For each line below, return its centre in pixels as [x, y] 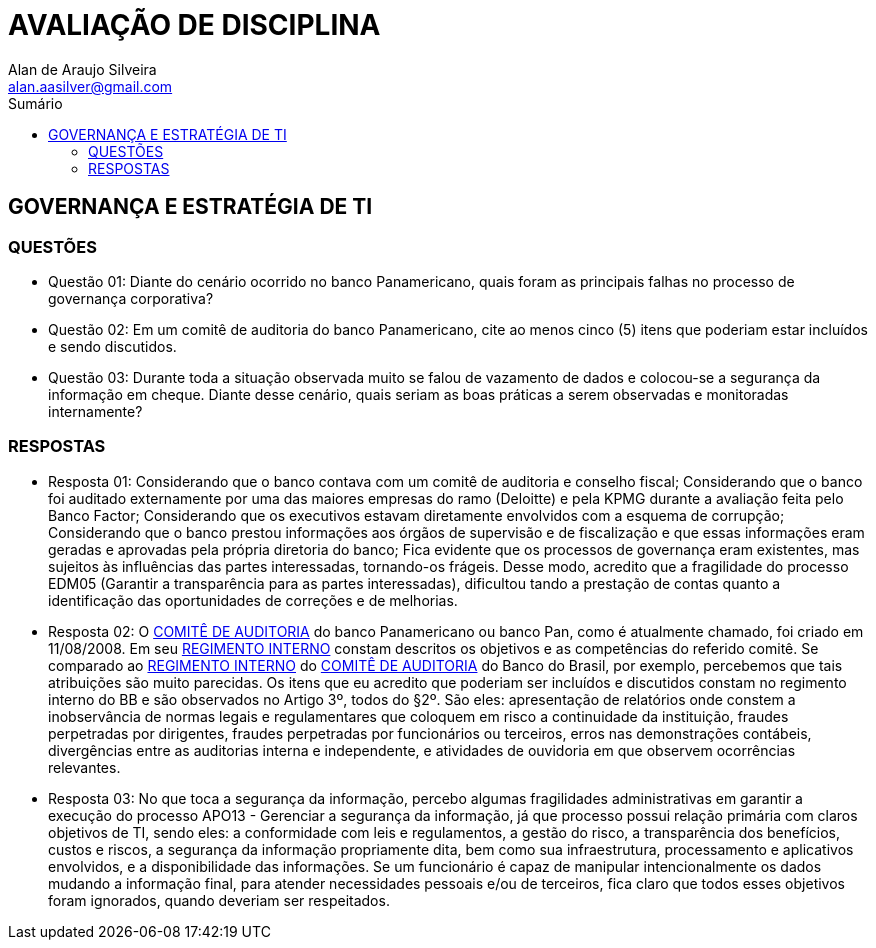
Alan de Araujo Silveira [82, 69]
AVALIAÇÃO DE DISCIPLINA [194, 25]
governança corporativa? [131, 298]
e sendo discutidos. [112, 346]
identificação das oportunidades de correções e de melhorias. [253, 600]
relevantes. [84, 767]
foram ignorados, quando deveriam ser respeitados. [219, 900]
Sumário [35, 103]
